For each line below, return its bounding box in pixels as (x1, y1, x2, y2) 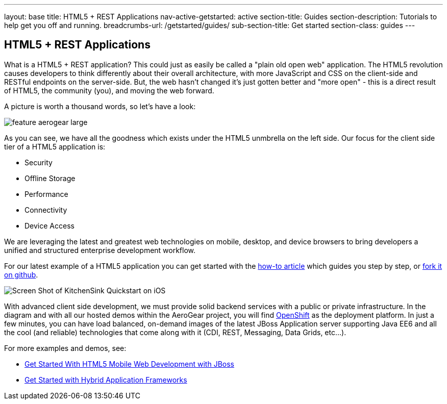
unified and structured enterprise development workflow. (4, 245, 196, 255)
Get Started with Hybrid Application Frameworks (24, 375, 187, 384)
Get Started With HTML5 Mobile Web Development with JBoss (24, 359, 234, 368)
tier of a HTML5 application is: (4, 142, 106, 151)
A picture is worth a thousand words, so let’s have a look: (4, 102, 196, 111)
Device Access (24, 221, 74, 230)
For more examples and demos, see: (4, 343, 127, 352)
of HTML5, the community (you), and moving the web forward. (4, 86, 214, 95)
